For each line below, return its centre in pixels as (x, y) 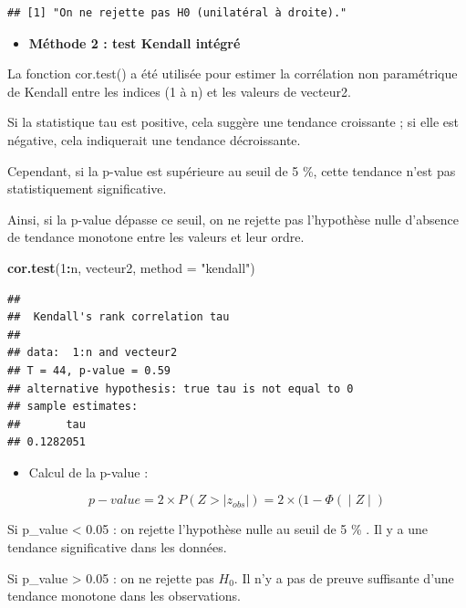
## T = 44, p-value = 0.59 (89, 370)
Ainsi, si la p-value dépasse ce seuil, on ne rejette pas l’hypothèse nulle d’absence (233, 219)
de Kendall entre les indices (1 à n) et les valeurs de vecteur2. (179, 91)
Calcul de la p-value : (88, 472)
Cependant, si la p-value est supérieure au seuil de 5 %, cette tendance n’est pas (232, 170)
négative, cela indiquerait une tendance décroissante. (154, 139)
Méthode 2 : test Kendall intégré (135, 42)
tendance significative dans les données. (117, 547)
